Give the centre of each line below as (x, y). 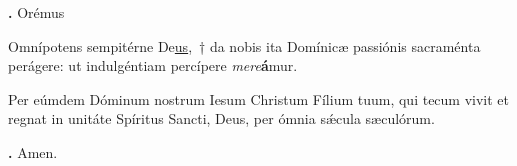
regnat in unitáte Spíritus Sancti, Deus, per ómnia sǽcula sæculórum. (221, 118)
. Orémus (36, 12)
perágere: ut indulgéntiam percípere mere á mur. (153, 65)
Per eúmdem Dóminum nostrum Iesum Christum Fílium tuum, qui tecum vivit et (259, 98)
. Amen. (33, 151)
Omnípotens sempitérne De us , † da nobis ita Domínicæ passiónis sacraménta (244, 45)
